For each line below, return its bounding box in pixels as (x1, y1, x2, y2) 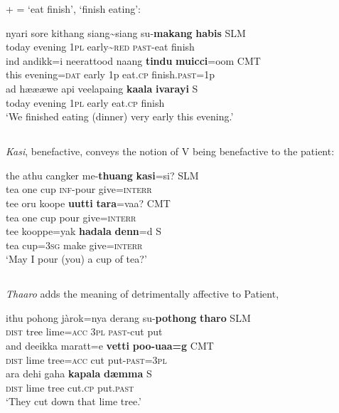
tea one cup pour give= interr (6, 209, 136, 224)
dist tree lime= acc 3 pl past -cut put (6, 324, 163, 339)
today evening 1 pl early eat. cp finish (6, 95, 165, 110)
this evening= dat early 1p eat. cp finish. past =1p (6, 67, 215, 82)
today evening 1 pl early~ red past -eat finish (6, 39, 195, 54)
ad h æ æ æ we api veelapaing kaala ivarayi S (6, 80, 198, 95)
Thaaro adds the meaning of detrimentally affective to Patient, (6, 286, 279, 301)
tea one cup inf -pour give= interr (6, 182, 152, 197)
